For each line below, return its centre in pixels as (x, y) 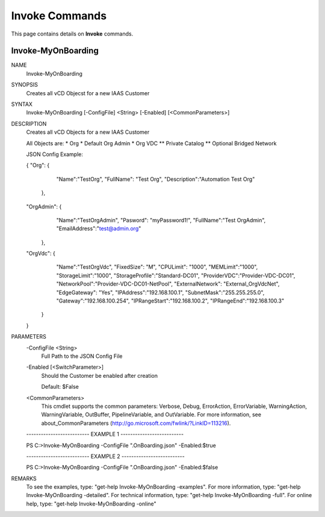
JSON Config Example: (55, 154)
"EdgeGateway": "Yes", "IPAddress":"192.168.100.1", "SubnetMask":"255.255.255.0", (160, 292)
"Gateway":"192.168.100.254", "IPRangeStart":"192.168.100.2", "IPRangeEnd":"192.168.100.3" (170, 301)
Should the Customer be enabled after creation (99, 375)
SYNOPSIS (25, 85)
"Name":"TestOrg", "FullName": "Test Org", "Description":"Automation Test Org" (156, 179)
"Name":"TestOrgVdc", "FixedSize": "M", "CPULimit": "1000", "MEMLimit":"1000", (157, 267)
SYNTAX (22, 104)
